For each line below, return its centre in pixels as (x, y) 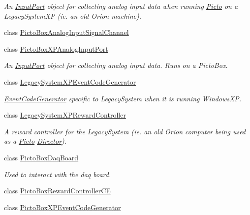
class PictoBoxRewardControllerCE (57, 191)
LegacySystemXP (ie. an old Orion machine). (73, 15)
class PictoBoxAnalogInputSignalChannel (66, 32)
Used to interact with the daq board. (58, 174)
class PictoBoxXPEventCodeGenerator (62, 207)
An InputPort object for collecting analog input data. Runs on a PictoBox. (116, 65)
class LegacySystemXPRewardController (65, 115)
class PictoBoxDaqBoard (41, 157)
